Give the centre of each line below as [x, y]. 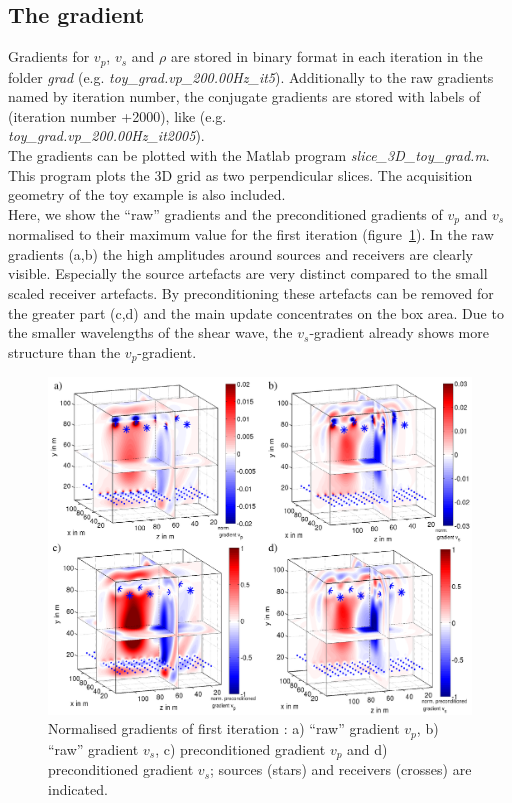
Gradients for [49, 56]
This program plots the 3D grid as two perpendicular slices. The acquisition [240, 174]
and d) [367, 748]
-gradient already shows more [399, 332]
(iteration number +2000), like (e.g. [117, 115]
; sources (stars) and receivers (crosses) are [341, 769]
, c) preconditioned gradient [240, 748]
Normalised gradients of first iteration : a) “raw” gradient [224, 728]
